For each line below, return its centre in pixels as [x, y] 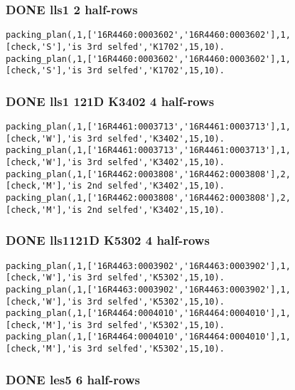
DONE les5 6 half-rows [73, 379]
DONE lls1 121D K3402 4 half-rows [110, 101]
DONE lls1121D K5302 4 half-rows [108, 240]
